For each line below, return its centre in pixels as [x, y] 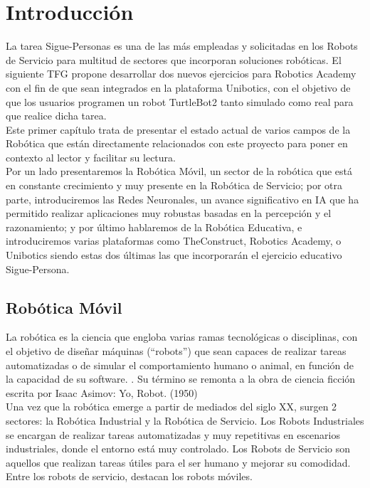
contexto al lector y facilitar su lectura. [91, 157]
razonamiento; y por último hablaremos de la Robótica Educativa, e [154, 227]
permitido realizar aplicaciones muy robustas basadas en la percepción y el [169, 213]
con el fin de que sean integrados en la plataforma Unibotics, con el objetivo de [178, 87]
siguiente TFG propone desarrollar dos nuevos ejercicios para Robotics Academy [181, 74]
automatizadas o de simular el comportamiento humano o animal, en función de [180, 365]
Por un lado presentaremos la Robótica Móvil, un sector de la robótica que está [179, 171]
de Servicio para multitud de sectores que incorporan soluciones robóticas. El [174, 59]
